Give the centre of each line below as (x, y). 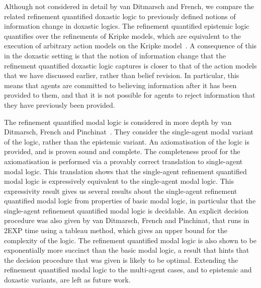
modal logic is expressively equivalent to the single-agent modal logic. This (119, 181)
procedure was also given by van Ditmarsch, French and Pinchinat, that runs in (127, 220)
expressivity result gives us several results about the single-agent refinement (121, 191)
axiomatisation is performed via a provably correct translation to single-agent (123, 161)
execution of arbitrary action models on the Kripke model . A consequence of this (130, 46)
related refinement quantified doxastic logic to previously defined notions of (120, 16)
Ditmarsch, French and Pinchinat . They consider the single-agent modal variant (129, 132)
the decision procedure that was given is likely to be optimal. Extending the (121, 260)
